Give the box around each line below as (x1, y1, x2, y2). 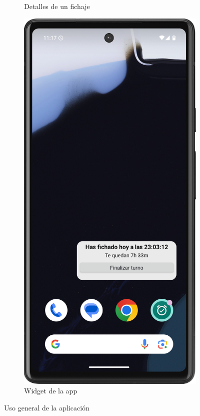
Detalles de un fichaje (24, 1, 90, 11)
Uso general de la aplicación (4, 402, 89, 413)
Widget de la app (24, 385, 77, 396)
